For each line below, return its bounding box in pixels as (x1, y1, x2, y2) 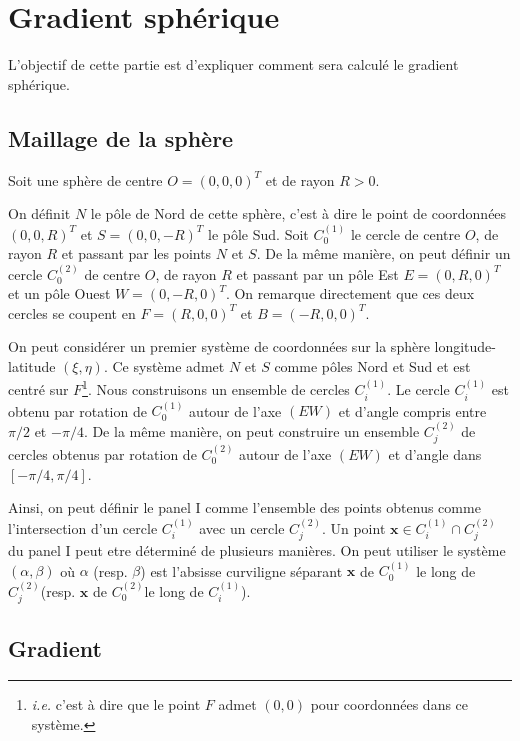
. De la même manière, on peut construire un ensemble (83, 420, 420, 441)
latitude (8, 355, 56, 376)
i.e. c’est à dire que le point (31, 694, 201, 715)
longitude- (434, 336, 496, 357)
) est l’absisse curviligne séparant (140, 560, 343, 581)
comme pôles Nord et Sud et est (274, 355, 471, 376)
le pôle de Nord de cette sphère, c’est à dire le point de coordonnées (90, 203, 507, 224)
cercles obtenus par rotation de (8, 444, 197, 465)
